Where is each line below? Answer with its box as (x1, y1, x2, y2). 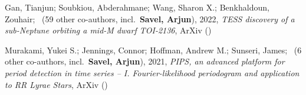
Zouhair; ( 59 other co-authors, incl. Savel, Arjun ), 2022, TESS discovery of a (5, 12, 295, 25)
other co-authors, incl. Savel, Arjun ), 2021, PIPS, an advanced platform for (5, 55, 285, 67)
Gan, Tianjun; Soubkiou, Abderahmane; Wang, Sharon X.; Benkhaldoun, (5, 1, 269, 13)
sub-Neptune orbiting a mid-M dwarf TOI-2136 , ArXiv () (5, 24, 212, 36)
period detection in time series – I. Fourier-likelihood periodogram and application (5, 66, 300, 79)
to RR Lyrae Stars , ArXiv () (5, 78, 108, 90)
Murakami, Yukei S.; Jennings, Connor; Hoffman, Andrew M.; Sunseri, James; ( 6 (5, 43, 302, 56)
